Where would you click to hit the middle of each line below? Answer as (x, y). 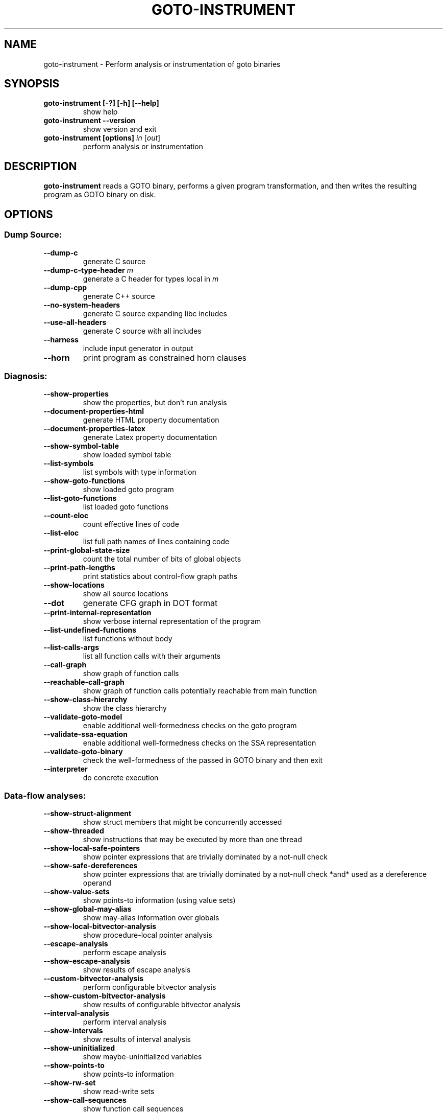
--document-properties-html (94, 411)
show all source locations (126, 594)
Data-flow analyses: (45, 795)
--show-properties (76, 394)
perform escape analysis (125, 952)
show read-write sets (119, 1091)
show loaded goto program (128, 490)
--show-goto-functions (84, 481)
